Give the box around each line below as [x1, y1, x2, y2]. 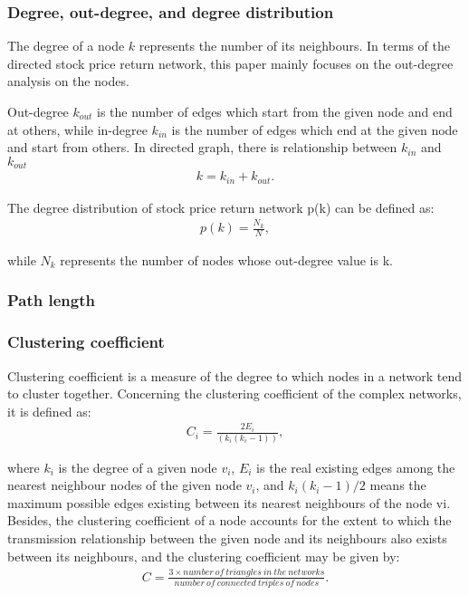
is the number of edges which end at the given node [171, 120, 458, 139]
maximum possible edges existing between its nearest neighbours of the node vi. [7, 493, 451, 512]
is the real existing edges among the [256, 457, 455, 476]
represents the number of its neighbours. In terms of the [139, 36, 450, 55]
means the [369, 475, 426, 494]
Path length [7, 289, 95, 312]
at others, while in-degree [7, 120, 148, 139]
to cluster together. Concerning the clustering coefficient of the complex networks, [7, 384, 462, 403]
